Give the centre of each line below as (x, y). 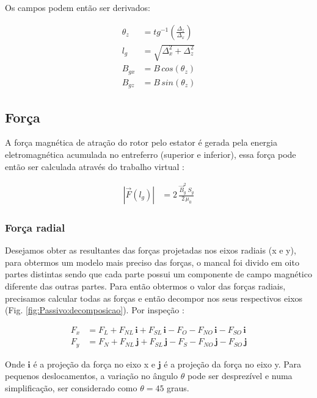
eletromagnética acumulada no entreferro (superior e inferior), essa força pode (151, 154)
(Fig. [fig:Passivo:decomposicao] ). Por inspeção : (95, 310)
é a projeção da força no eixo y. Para (232, 364)
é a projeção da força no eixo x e (94, 364)
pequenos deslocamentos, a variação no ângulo (91, 376)
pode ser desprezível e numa (240, 376)
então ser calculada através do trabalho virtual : (95, 166)
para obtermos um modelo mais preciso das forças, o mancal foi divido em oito (152, 262)
